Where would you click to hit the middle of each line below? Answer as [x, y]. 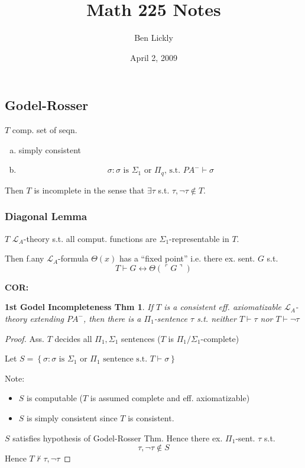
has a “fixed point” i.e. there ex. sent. [187, 258]
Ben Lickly [154, 38]
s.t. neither [217, 318]
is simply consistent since [72, 417]
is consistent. [151, 417]
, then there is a [112, 318]
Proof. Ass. [25, 338]
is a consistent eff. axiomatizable [223, 307]
